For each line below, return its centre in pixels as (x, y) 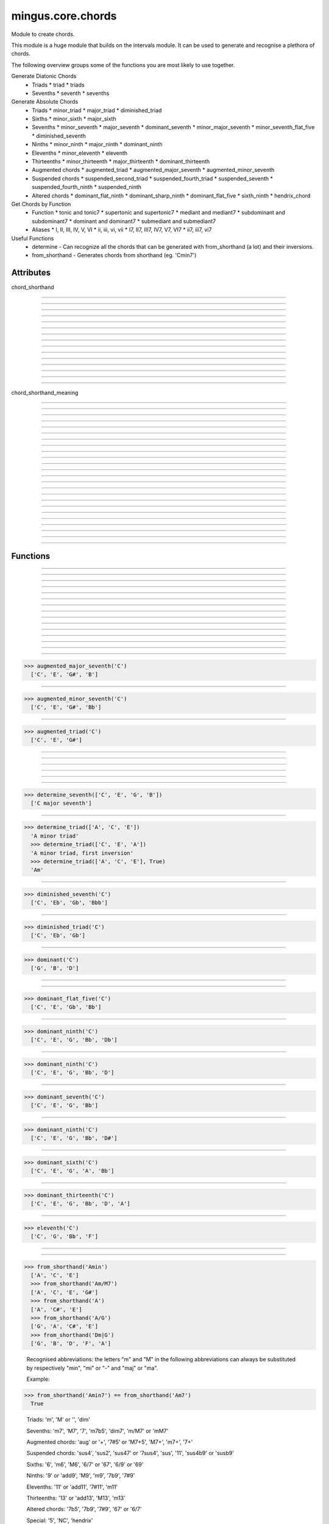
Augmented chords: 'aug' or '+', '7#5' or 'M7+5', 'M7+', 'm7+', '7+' (110, 1442)
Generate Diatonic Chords (44, 76)
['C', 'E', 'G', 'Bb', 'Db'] (74, 1040)
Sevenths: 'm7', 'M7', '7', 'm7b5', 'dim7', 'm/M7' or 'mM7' (97, 1431)
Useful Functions (33, 238)
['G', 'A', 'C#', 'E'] (65, 1326)
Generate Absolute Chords (45, 102)
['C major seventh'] (61, 803)
